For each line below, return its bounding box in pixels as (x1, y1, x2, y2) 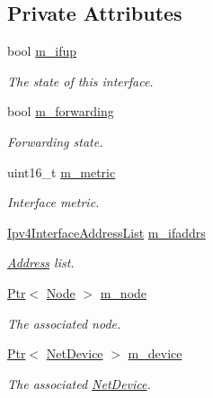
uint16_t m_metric (7, 162, 116, 181)
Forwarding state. (7, 131, 103, 150)
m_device (128, 344, 182, 363)
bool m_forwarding (7, 102, 114, 121)
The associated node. (7, 313, 121, 332)
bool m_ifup (7, 41, 77, 60)
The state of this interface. (7, 71, 154, 90)
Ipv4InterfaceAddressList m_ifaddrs (7, 222, 206, 241)
